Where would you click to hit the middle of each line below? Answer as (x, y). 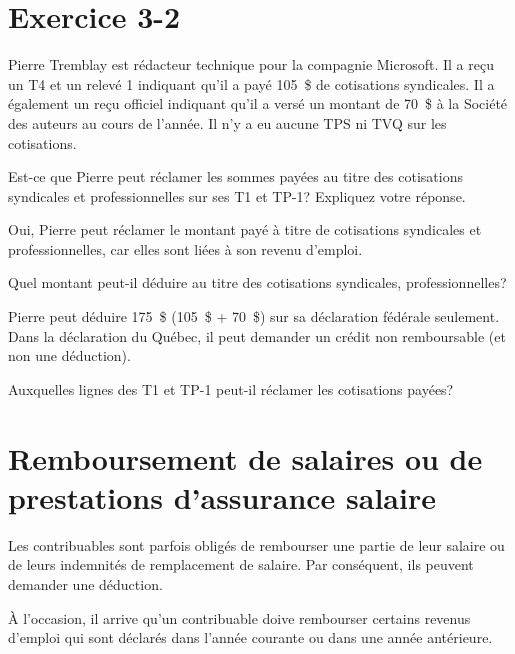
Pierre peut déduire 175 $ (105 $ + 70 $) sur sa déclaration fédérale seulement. (254, 316)
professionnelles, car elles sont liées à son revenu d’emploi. (185, 248)
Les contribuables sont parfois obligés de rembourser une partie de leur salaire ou (256, 544)
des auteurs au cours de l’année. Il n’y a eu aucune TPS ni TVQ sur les (227, 122)
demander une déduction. (85, 583)
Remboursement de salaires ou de (245, 457)
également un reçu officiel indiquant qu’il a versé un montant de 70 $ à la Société (258, 103)
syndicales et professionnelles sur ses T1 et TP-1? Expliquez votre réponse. (237, 195)
